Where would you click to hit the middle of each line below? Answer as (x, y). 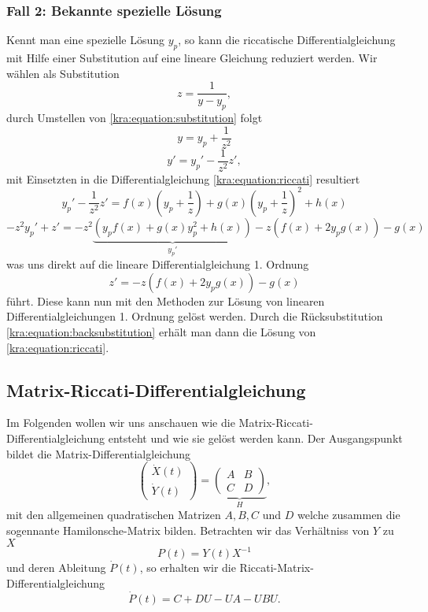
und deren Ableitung (56, 567)
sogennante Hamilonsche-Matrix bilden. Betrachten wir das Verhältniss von (188, 530)
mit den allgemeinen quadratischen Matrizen (114, 515)
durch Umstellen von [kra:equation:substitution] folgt (135, 118)
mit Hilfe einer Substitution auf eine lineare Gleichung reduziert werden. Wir (192, 58)
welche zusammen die (349, 515)
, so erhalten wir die (188, 567)
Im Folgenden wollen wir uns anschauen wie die (121, 423)
